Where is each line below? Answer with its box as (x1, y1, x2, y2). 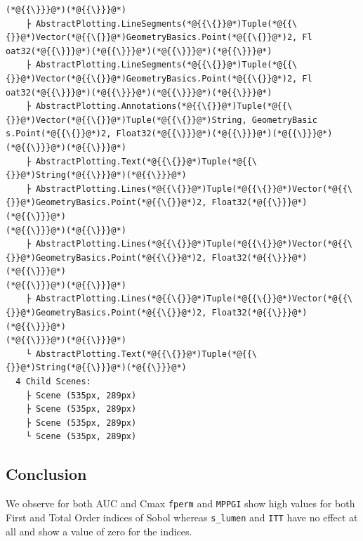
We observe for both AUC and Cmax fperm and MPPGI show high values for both (6, 496, 355, 511)
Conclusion (6, 463, 87, 485)
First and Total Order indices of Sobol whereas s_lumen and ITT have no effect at (6, 509, 358, 524)
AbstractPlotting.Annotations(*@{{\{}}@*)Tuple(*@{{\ (35, 101, 293, 112)
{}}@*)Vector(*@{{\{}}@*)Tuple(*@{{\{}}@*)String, (6, 115, 247, 125)
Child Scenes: (25, 377, 91, 387)
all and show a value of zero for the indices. (6, 523, 192, 538)
